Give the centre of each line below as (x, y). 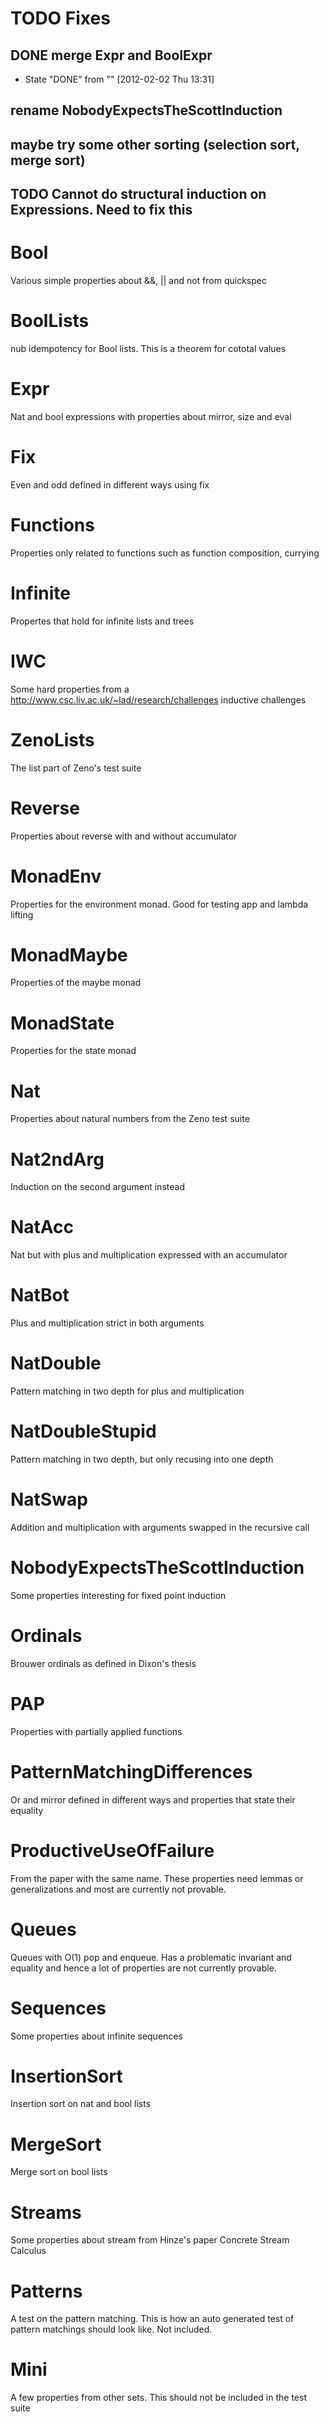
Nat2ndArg (57, 1159)
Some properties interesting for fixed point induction (118, 1595)
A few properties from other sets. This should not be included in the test (158, 2398)
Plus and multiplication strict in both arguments (107, 1323)
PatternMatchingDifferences (131, 1771)
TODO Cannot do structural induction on (138, 194)
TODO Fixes (60, 18)
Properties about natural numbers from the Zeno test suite (130, 1119)
